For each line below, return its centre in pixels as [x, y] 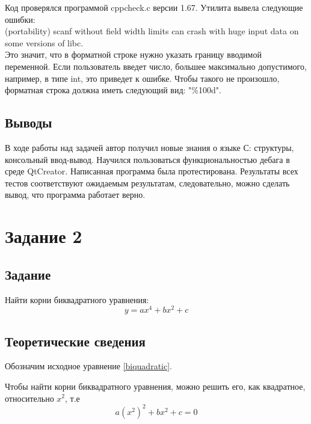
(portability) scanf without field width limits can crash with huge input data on [152, 31]
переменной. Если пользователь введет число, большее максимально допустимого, [156, 66]
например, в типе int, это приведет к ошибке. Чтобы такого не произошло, [142, 78]
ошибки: [20, 19]
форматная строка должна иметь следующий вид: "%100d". [113, 90]
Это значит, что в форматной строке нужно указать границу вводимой [133, 54]
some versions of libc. [44, 42]
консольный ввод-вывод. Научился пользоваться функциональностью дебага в [147, 159]
